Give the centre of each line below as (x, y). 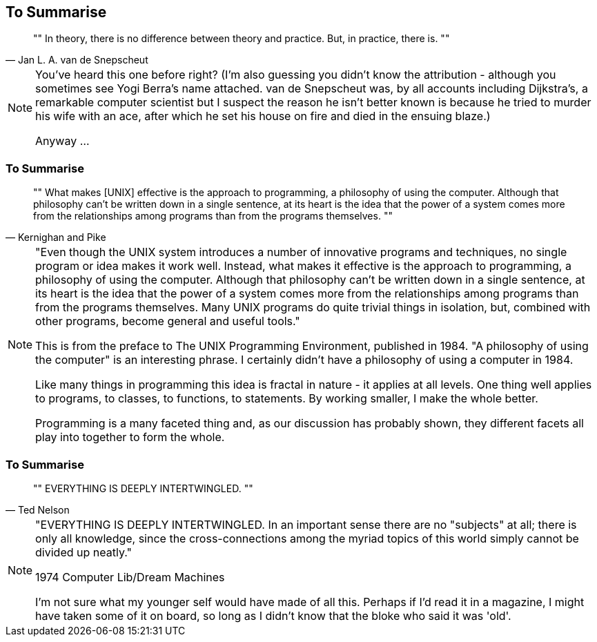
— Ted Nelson (38, 509)
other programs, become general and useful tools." (168, 321)
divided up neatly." (84, 552)
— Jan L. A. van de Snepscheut (77, 60)
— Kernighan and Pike (56, 237)
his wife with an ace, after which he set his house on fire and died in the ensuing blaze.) (263, 116)
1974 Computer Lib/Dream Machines (130, 577)
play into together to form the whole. (130, 437)
